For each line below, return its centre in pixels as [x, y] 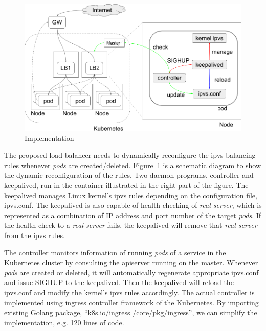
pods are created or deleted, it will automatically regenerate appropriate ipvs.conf [131, 272]
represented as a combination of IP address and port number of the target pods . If [133, 215]
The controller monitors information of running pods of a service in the [115, 252]
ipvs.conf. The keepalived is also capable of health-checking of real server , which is [133, 205]
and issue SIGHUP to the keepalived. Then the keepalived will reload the [119, 282]
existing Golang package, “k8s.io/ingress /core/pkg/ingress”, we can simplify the [131, 312]
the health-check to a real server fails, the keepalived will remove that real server [131, 225]
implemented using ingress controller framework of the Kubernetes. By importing [131, 302]
